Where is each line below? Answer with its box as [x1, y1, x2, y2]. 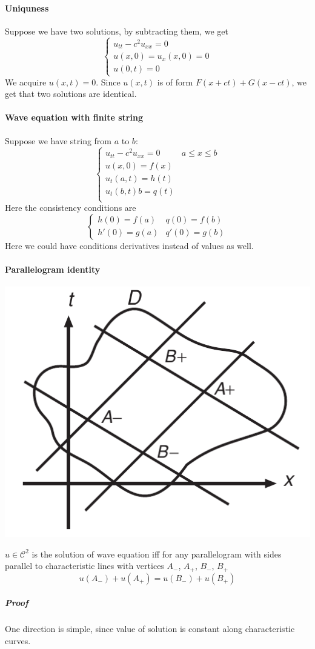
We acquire [5, 75, 47, 88]
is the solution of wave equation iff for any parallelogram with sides [31, 547, 282, 560]
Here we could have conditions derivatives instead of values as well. [5, 239, 254, 251]
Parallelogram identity [5, 263, 101, 276]
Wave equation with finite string [5, 111, 143, 124]
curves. [5, 634, 31, 647]
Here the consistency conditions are [5, 201, 136, 214]
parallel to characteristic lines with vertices [5, 559, 164, 572]
